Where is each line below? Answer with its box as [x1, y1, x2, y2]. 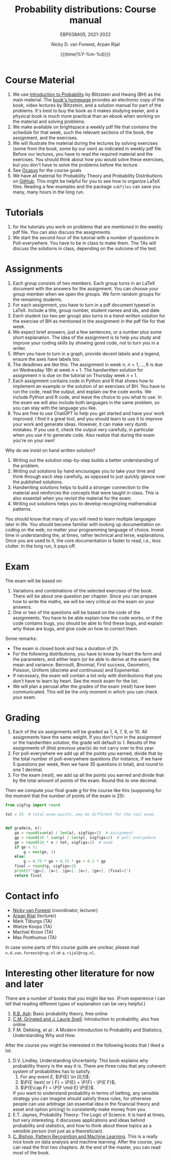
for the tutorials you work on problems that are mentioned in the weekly [12, 224, 163, 230]
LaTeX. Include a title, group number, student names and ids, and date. [12, 307, 161, 313]
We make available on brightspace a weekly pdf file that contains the [12, 124, 157, 130]
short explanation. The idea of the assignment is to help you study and [12, 334, 161, 340]
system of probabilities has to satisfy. [12, 1068, 91, 1074]
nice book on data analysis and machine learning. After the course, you [12, 1139, 162, 1145]
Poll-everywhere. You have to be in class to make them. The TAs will [12, 240, 156, 246]
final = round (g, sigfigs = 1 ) [14, 863, 76, 869]
